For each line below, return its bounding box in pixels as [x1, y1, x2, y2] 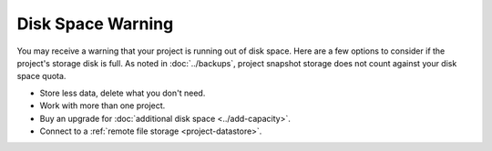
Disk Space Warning [16, 14, 174, 34]
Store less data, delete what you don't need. [39, 87, 206, 98]
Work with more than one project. [39, 100, 166, 111]
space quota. [16, 71, 67, 82]
